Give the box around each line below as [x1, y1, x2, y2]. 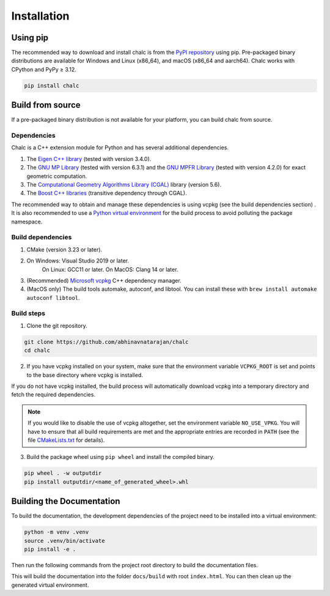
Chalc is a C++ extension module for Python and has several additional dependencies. [11, 144, 229, 151]
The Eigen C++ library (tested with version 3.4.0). [26, 155, 152, 162]
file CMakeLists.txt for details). [28, 436, 105, 444]
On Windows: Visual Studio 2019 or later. [26, 257, 130, 264]
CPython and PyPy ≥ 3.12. [11, 65, 76, 73]
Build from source [11, 100, 81, 110]
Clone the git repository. [26, 322, 88, 329]
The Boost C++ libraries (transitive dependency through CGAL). [26, 190, 188, 197]
